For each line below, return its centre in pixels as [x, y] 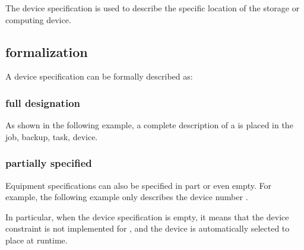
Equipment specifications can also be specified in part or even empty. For [139, 185]
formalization [47, 51]
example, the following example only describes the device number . [127, 197]
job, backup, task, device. [52, 136]
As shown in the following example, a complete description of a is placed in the [149, 125]
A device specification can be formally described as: [99, 76]
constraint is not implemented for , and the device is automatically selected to [148, 228]
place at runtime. [37, 240]
